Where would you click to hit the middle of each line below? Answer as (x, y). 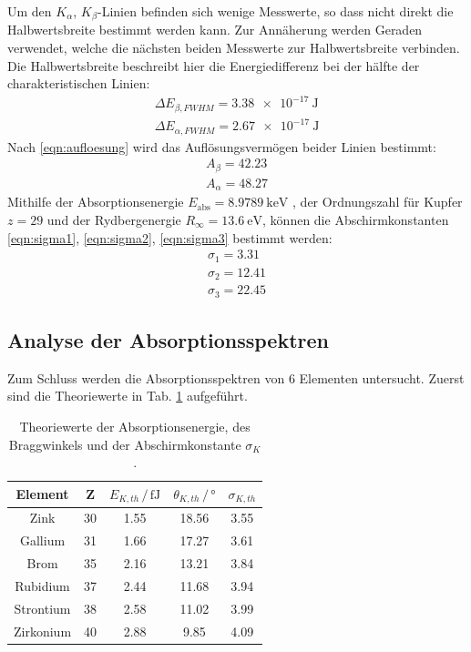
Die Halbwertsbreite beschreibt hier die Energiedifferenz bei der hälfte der (214, 65)
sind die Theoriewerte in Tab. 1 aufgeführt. (128, 396)
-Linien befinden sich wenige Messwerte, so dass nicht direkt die (276, 11)
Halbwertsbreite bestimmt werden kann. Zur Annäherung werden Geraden (215, 30)
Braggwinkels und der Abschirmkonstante (125, 444)
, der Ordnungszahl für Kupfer (378, 202)
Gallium (42, 540)
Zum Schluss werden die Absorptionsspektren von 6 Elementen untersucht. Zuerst (236, 377)
